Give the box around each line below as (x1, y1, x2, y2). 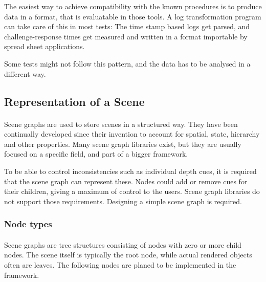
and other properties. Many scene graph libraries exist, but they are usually (4, 138, 241, 149)
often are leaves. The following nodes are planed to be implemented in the (4, 259, 236, 270)
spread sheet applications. (4, 41, 85, 52)
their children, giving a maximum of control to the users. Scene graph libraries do (4, 186, 260, 197)
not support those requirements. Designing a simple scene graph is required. (4, 196, 242, 206)
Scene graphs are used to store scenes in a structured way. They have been (4, 118, 238, 129)
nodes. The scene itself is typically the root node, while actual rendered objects (4, 249, 252, 260)
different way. (4, 68, 46, 79)
